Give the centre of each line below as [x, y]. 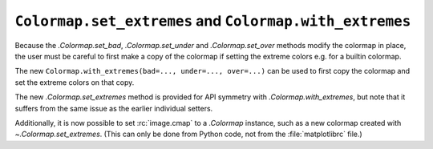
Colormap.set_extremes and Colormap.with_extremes [213, 21]
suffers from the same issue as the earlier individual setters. [114, 108]
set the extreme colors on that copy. [75, 82]
